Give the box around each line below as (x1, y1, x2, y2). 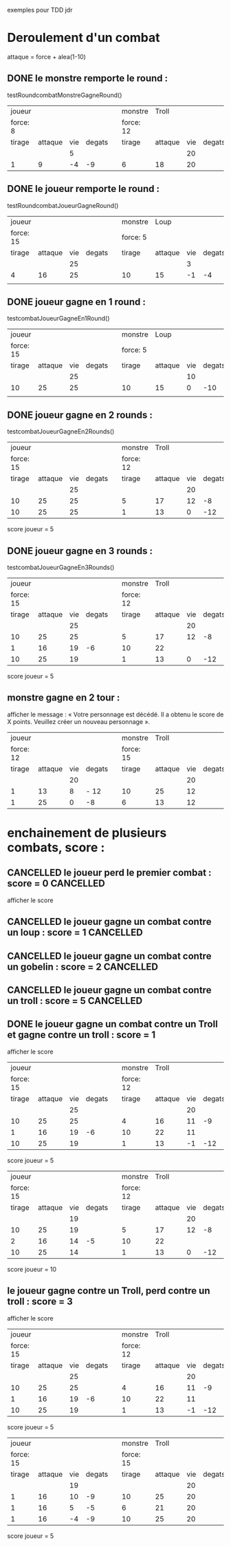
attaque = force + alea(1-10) (7, 52, 86, 61)
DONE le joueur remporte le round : (7, 183, 160, 195)
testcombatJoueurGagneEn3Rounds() (7, 564, 115, 571)
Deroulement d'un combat (7, 30, 160, 45)
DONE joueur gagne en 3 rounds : (7, 545, 153, 557)
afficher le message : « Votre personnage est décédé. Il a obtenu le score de (7, 710, 224, 718)
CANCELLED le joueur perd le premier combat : (7, 867, 212, 879)
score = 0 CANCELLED (7, 877, 105, 890)
